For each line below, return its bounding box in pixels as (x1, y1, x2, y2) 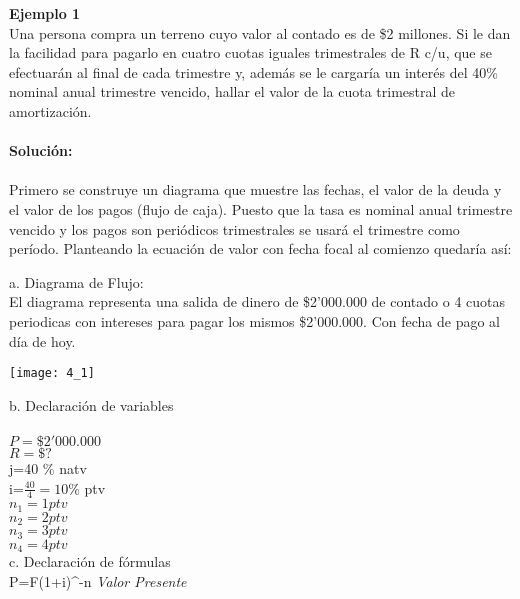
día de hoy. (9, 330, 76, 351)
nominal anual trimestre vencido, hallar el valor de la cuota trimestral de (9, 81, 456, 102)
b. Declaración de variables (9, 394, 174, 415)
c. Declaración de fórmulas (9, 551, 171, 572)
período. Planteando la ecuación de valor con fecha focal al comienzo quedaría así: (9, 238, 512, 259)
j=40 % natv (9, 457, 87, 478)
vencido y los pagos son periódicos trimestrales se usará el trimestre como (9, 218, 460, 239)
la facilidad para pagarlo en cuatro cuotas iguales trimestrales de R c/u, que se (9, 42, 492, 63)
